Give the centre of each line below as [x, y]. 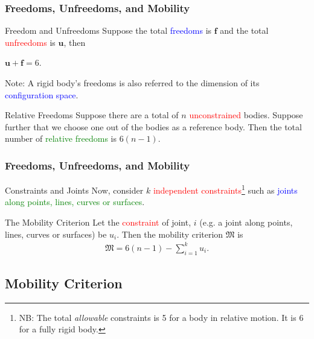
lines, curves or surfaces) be [56, 234]
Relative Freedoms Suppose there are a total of [92, 115]
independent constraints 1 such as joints [225, 189]
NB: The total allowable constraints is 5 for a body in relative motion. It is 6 [161, 317]
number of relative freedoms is [61, 138]
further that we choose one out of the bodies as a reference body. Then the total [153, 126]
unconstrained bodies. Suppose [246, 115]
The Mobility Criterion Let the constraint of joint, [98, 222]
